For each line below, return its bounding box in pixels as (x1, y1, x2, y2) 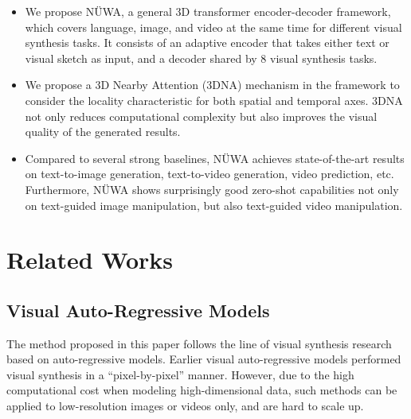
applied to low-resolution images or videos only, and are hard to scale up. (6, 398, 364, 414)
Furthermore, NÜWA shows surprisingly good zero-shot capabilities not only (25, 180, 399, 197)
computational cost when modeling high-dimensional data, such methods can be (6, 382, 397, 398)
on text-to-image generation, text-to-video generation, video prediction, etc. (25, 165, 394, 182)
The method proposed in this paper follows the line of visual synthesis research (6, 335, 392, 351)
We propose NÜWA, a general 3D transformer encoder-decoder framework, (25, 3, 391, 19)
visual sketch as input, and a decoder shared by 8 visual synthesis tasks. (25, 49, 378, 66)
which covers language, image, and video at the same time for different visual (25, 18, 402, 35)
